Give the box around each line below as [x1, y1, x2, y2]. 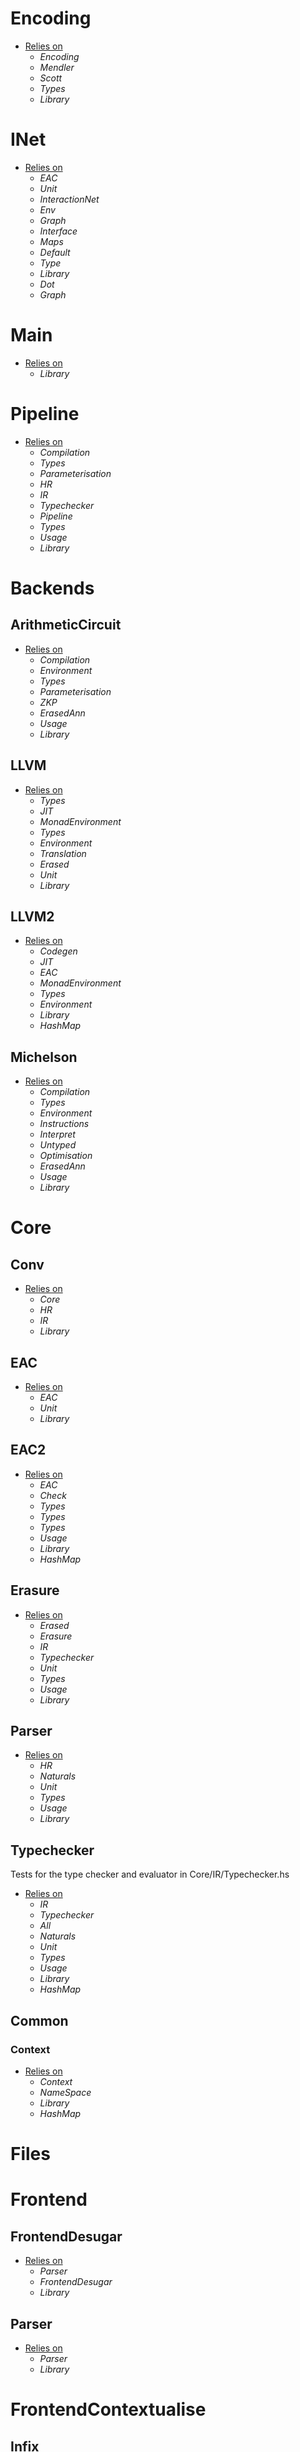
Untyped [39, 1139, 77, 1151]
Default [39, 246, 71, 258]
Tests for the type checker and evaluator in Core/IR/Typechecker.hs [10, 1868, 290, 1881]
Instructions [39, 1118, 90, 1130]
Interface [39, 225, 78, 237]
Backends [10, 577, 95, 599]
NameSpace [39, 2086, 92, 2098]
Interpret [39, 1128, 76, 1141]
